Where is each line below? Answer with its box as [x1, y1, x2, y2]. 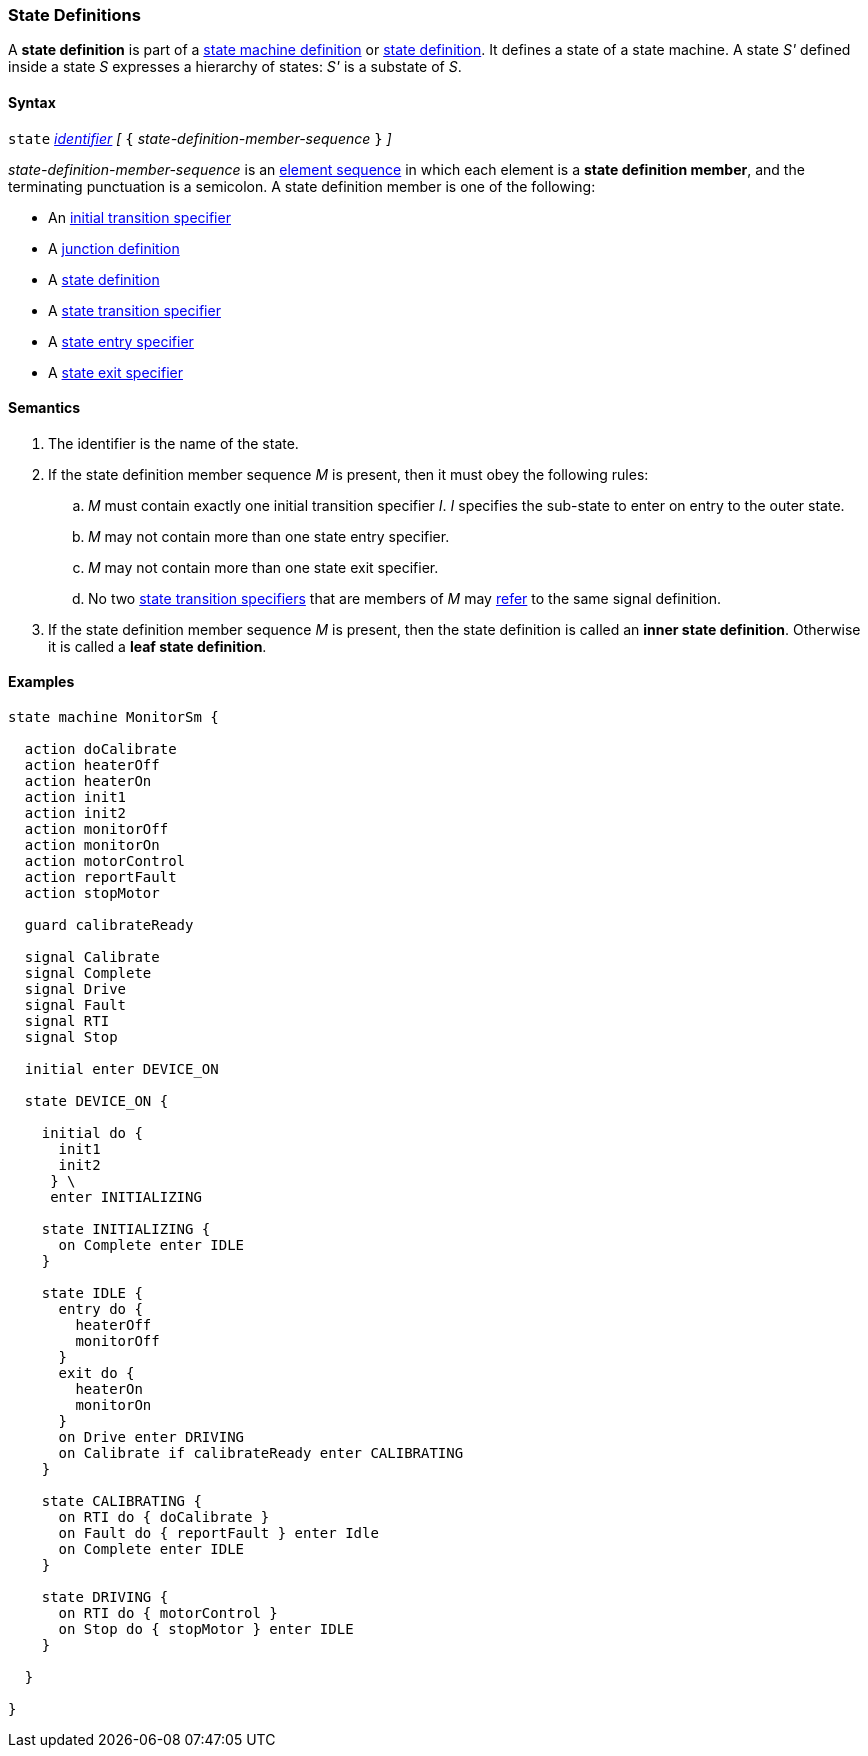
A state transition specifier [48, 301, 221, 319]
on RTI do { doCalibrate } [58, 1509, 270, 1526]
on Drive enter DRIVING [58, 1429, 245, 1446]
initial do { [41, 1125, 143, 1142]
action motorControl [24, 853, 186, 870]
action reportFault [24, 869, 177, 886]
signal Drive [24, 981, 127, 998]
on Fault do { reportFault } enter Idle [58, 1525, 379, 1542]
